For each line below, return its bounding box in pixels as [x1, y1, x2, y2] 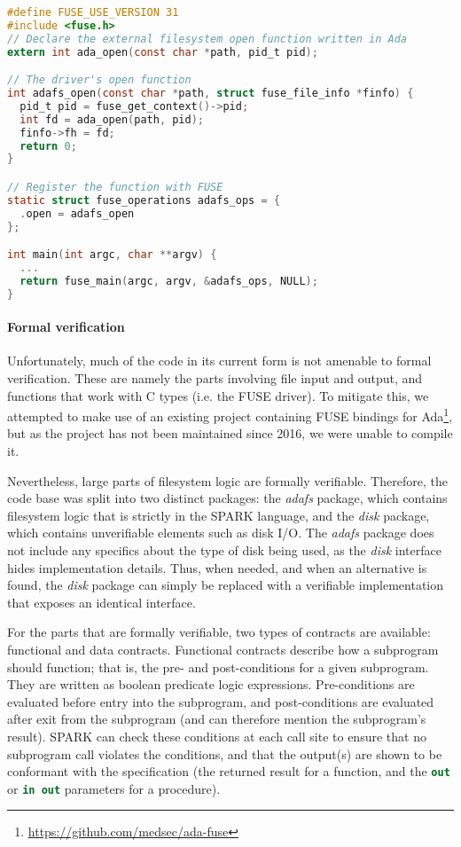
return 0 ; [20, 139, 77, 153]
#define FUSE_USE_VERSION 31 [7, 6, 179, 19]
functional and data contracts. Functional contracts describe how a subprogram [7, 639, 439, 658]
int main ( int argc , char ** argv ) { [7, 248, 217, 262]
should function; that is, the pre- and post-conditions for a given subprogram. [7, 657, 429, 676]
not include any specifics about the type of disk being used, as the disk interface [7, 540, 441, 559]
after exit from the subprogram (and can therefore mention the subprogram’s [7, 710, 426, 728]
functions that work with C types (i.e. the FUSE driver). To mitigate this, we [7, 386, 429, 404]
